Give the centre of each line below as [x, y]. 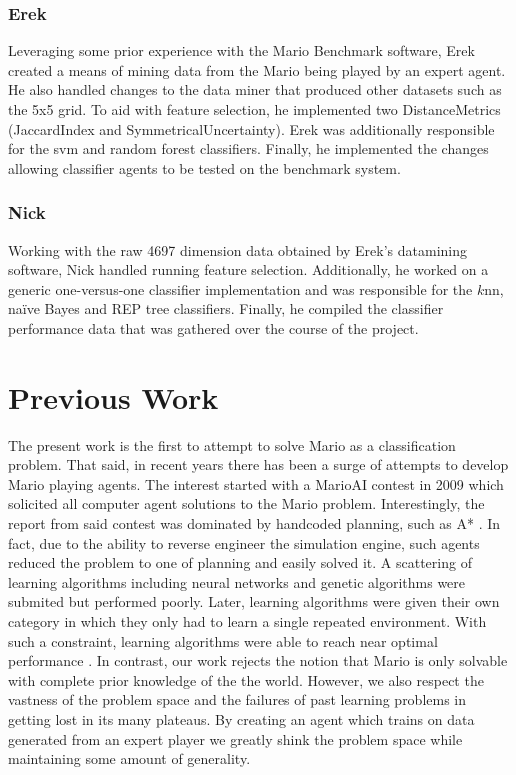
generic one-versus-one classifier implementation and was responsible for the [240, 288]
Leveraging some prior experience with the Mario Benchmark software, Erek [241, 50]
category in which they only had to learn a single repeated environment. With [247, 621]
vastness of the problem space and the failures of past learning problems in [237, 699]
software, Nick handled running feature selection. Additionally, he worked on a [248, 269]
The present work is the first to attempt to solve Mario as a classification [232, 444]
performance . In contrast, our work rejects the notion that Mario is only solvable [258, 660]
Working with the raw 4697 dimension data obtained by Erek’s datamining [238, 249]
